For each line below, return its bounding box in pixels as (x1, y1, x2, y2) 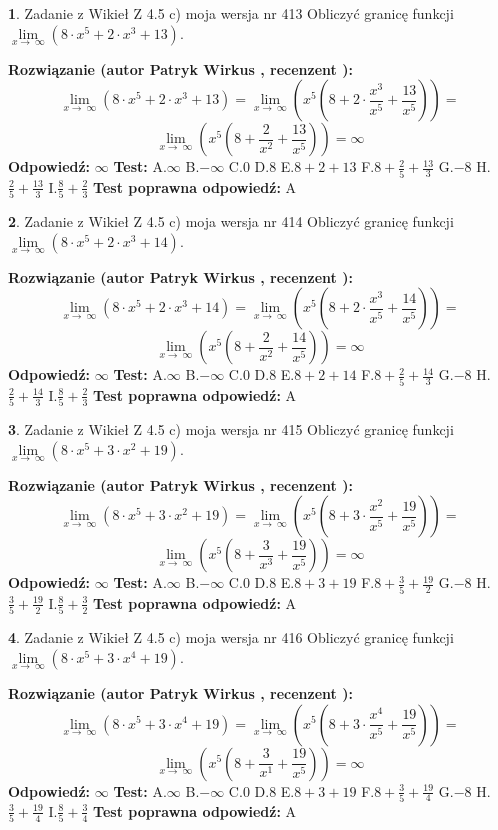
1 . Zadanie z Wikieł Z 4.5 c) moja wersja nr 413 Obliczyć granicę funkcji (8, 3, 454, 23)
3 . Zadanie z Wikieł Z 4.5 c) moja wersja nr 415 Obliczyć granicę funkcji (8, 419, 454, 440)
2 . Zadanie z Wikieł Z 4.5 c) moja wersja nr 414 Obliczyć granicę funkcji (8, 211, 454, 232)
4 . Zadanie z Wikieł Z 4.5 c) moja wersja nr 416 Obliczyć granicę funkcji (8, 627, 454, 648)
